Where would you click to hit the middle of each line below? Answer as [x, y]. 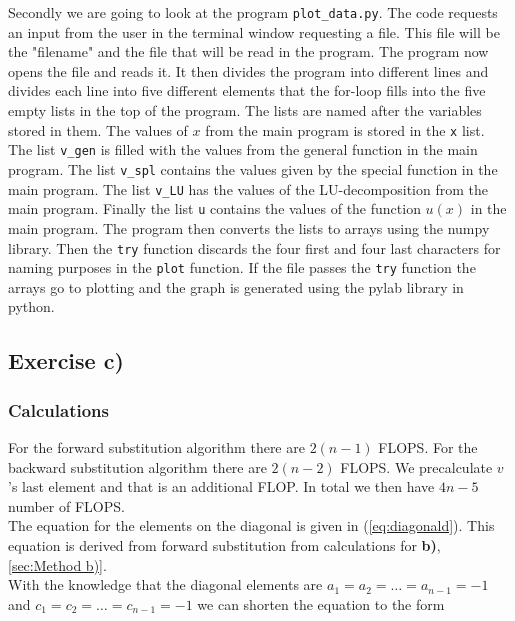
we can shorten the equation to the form [321, 603]
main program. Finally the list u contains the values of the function [214, 208]
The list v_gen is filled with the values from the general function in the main [243, 149]
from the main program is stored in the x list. [345, 129]
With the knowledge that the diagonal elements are [165, 584]
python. [31, 306]
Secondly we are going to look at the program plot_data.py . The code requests [253, 12]
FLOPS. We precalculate [416, 466]
